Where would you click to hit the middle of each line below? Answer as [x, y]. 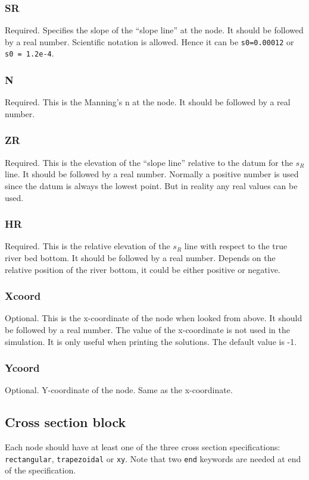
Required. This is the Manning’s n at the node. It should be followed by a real [148, 102]
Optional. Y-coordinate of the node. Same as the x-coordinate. [119, 390]
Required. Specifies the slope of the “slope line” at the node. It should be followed [154, 30]
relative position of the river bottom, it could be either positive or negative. [143, 269]
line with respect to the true [236, 246]
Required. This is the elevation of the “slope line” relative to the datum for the [149, 162]
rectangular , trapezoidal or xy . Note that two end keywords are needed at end [153, 458]
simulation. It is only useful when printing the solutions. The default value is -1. [151, 341]
